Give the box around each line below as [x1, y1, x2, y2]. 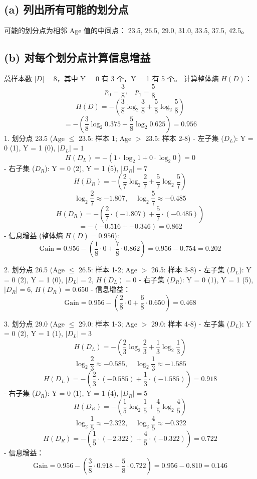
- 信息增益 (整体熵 [4, 230, 63, 240]
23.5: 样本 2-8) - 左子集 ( [145, 132, 224, 143]
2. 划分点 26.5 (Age [4, 264, 65, 275]
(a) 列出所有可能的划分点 [4, 2, 129, 17]
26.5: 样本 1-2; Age [78, 264, 137, 275]
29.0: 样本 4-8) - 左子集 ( [151, 318, 230, 329]
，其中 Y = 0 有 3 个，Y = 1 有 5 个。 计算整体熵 [57, 73, 219, 83]
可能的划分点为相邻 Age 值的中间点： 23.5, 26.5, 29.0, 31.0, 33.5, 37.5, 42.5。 [4, 25, 248, 36]
